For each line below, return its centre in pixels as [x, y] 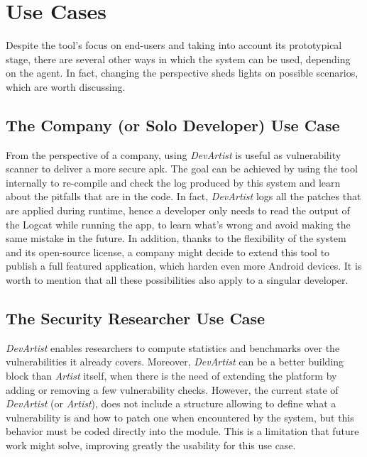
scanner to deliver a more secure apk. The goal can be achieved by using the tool [182, 169]
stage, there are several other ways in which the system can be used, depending [178, 59]
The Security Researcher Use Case [136, 318]
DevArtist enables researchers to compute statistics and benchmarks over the [173, 347]
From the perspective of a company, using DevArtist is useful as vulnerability [174, 154]
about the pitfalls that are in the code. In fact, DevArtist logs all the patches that [183, 196]
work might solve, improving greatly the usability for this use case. [151, 445]
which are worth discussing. [66, 86]
